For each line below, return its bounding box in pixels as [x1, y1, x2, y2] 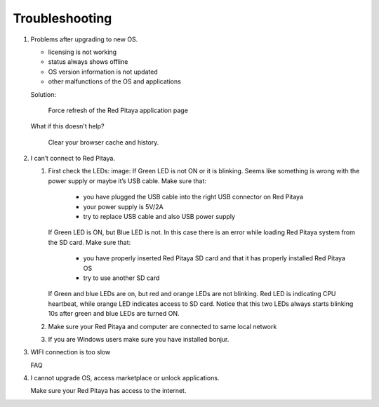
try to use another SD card [83, 274, 160, 282]
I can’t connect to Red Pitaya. [30, 154, 116, 163]
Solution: [30, 90, 56, 98]
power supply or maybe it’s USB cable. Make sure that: [48, 176, 207, 185]
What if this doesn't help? [30, 122, 105, 131]
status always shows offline [48, 58, 128, 66]
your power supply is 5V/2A [83, 202, 164, 211]
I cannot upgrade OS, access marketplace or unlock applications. [30, 374, 220, 382]
